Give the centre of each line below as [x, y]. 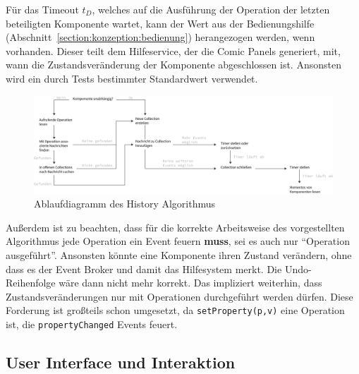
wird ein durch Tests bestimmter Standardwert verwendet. [132, 78]
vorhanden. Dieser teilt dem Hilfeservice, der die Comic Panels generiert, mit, [173, 50]
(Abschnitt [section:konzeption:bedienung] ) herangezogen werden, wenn [160, 37]
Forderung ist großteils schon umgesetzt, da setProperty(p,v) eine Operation [175, 310]
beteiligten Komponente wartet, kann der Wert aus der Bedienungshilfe [160, 23]
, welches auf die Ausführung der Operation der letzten [211, 9]
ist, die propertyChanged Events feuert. [92, 324]
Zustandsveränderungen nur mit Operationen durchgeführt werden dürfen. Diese [179, 296]
